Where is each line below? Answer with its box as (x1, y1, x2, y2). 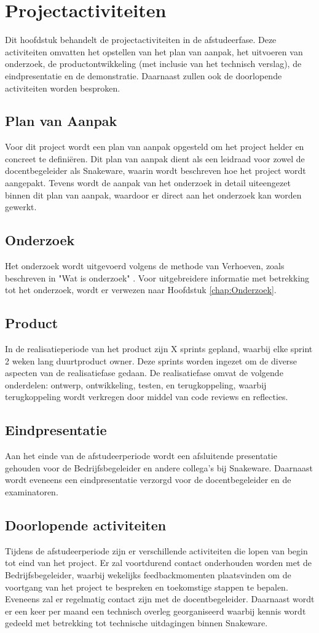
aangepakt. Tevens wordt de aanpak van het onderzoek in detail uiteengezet (5, 176, 291, 189)
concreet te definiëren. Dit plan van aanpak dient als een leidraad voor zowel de (5, 152, 305, 165)
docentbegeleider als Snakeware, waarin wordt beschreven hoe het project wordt (5, 164, 306, 177)
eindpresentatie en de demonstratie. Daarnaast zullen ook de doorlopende (5, 69, 282, 82)
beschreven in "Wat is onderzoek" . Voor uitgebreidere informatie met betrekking (5, 271, 310, 284)
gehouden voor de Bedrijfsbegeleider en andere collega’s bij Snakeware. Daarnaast (5, 461, 313, 474)
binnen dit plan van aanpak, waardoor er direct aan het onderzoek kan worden (5, 188, 302, 201)
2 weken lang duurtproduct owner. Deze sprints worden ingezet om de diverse (5, 354, 297, 367)
